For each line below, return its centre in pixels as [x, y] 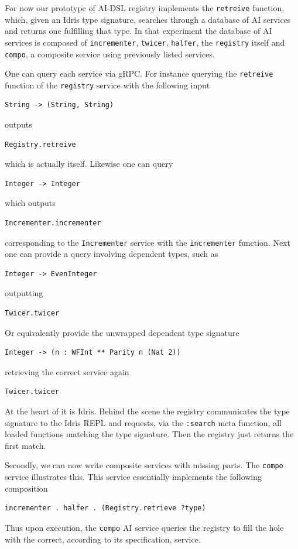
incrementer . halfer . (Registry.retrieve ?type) [105, 508]
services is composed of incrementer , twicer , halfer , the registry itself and [145, 42]
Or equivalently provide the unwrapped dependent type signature [122, 332]
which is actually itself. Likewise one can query [89, 164]
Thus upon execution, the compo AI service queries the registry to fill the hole [144, 527]
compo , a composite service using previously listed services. [110, 54]
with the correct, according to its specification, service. [103, 539]
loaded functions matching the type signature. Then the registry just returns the [149, 434]
